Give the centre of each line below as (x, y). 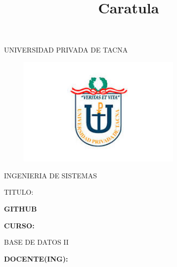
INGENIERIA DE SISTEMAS (50, 175)
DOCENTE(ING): (36, 258)
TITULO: (19, 192)
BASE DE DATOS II (36, 242)
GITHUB (21, 208)
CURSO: (19, 225)
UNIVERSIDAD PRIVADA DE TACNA (66, 50)
